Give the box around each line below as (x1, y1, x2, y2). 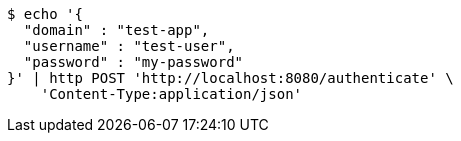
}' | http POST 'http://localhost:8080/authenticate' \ (7, 70, 454, 86)
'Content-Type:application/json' (40, 86, 303, 102)
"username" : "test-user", (23, 38, 235, 54)
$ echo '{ (7, 6, 83, 22)
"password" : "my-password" (23, 54, 244, 70)
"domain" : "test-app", (23, 22, 210, 38)
